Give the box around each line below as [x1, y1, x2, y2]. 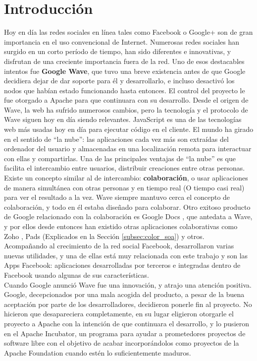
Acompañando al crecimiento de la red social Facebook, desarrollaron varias [4, 241, 234, 251]
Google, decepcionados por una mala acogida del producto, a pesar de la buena [4, 289, 245, 300]
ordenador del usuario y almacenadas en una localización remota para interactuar [4, 143, 252, 154]
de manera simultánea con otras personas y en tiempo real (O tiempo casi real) [4, 182, 245, 192]
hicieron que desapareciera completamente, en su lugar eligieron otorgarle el [4, 308, 234, 319]
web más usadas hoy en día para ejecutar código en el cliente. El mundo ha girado [4, 124, 254, 134]
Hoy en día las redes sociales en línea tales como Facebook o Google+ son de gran [4, 27, 253, 37]
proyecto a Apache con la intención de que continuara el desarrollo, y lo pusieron [4, 318, 250, 328]
